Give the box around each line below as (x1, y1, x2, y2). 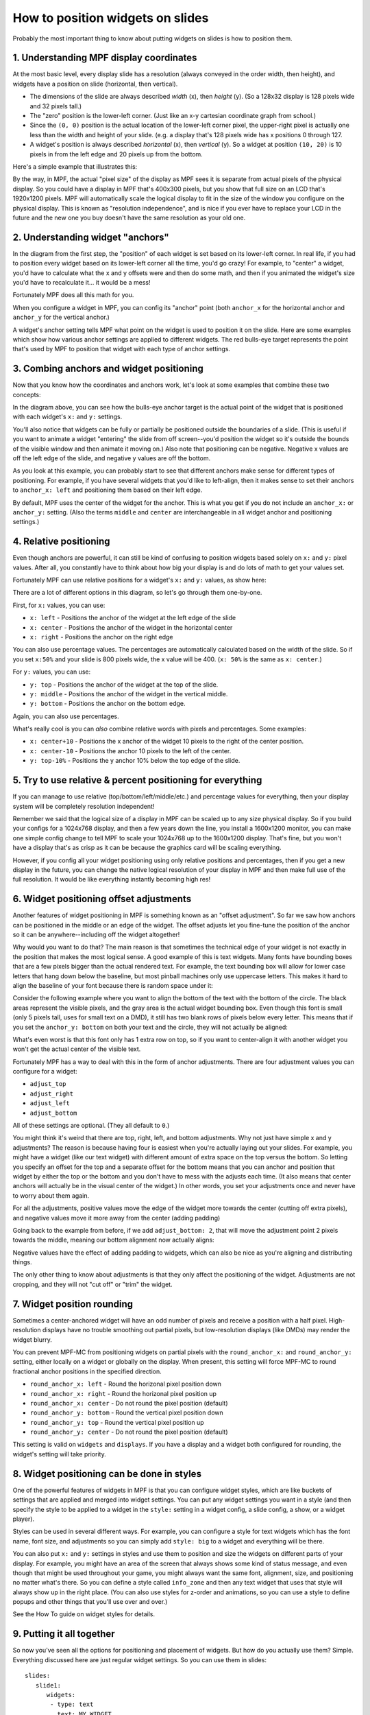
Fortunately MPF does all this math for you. (12, 291, 134, 299)
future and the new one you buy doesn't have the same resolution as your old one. (12, 213, 246, 222)
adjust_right (29, 1089, 74, 1098)
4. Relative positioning (12, 536, 110, 547)
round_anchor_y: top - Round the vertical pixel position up (29, 1418, 205, 1426)
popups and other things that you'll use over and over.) (12, 1598, 168, 1606)
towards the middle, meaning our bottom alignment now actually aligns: (12, 1235, 215, 1244)
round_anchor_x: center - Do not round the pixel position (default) (29, 1399, 228, 1407)
